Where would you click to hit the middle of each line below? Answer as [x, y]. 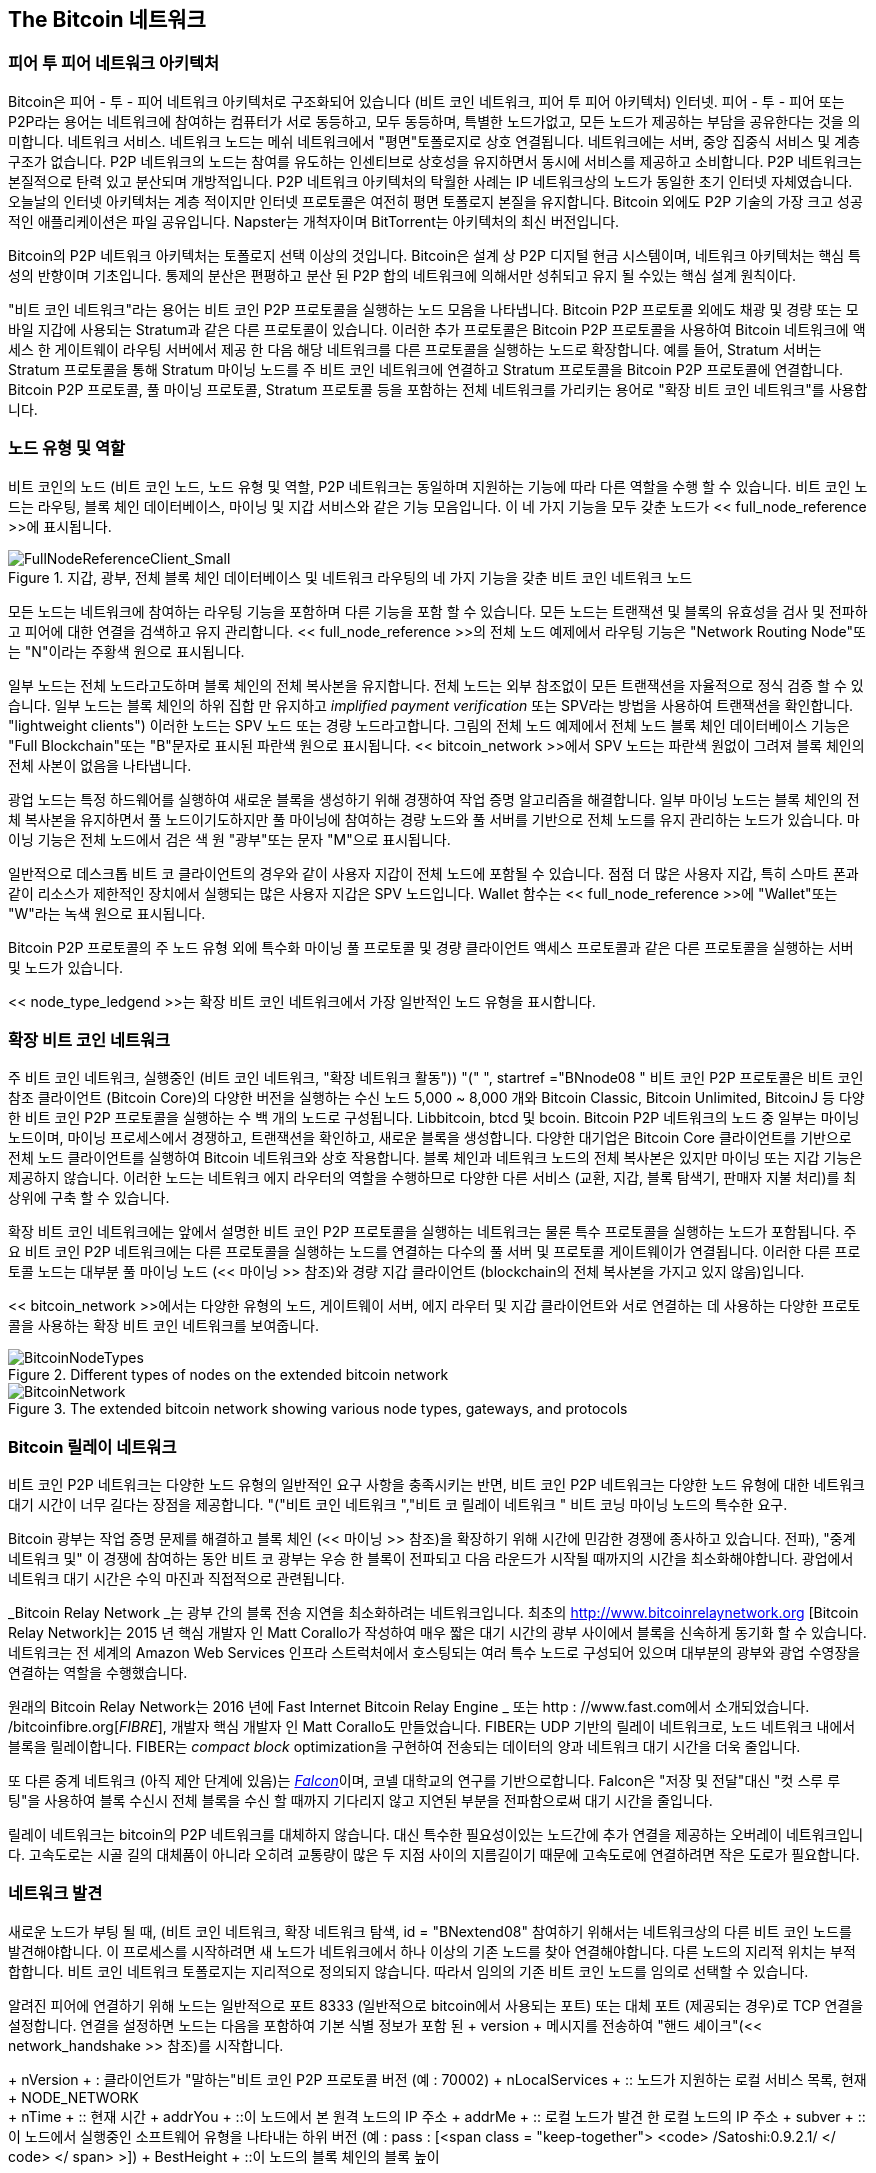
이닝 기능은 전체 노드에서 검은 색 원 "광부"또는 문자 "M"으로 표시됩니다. [229, 839]
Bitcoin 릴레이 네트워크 [92, 1446]
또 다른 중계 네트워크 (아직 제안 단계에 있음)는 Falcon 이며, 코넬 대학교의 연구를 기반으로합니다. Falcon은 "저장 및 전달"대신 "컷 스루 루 [424, 1781]
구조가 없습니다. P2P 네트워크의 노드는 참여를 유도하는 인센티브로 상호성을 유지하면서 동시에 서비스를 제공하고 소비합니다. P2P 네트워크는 [435, 161]
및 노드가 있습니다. [65, 967]
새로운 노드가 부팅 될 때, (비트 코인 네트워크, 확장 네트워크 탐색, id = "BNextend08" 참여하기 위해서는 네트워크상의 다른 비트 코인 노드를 [430, 1931]
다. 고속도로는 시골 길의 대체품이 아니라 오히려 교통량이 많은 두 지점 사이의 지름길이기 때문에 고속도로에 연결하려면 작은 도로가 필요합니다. [434, 1855]
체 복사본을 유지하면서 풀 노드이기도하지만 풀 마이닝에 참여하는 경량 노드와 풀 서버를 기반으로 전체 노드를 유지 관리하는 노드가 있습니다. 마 [434, 819]
